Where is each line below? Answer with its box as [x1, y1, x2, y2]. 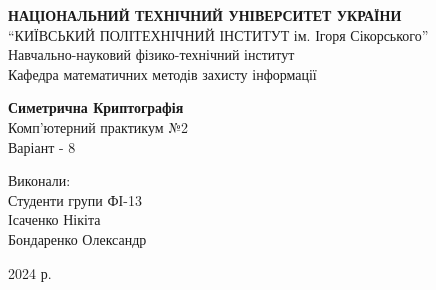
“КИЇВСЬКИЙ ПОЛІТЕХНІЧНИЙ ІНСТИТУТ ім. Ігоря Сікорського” [8, 24, 429, 45]
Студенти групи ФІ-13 [8, 189, 142, 210]
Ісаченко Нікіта [8, 209, 101, 230]
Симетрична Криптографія [8, 97, 184, 118]
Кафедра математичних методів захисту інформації [8, 63, 317, 84]
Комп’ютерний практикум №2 [8, 116, 189, 137]
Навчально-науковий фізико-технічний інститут [8, 44, 295, 65]
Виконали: [8, 170, 71, 191]
